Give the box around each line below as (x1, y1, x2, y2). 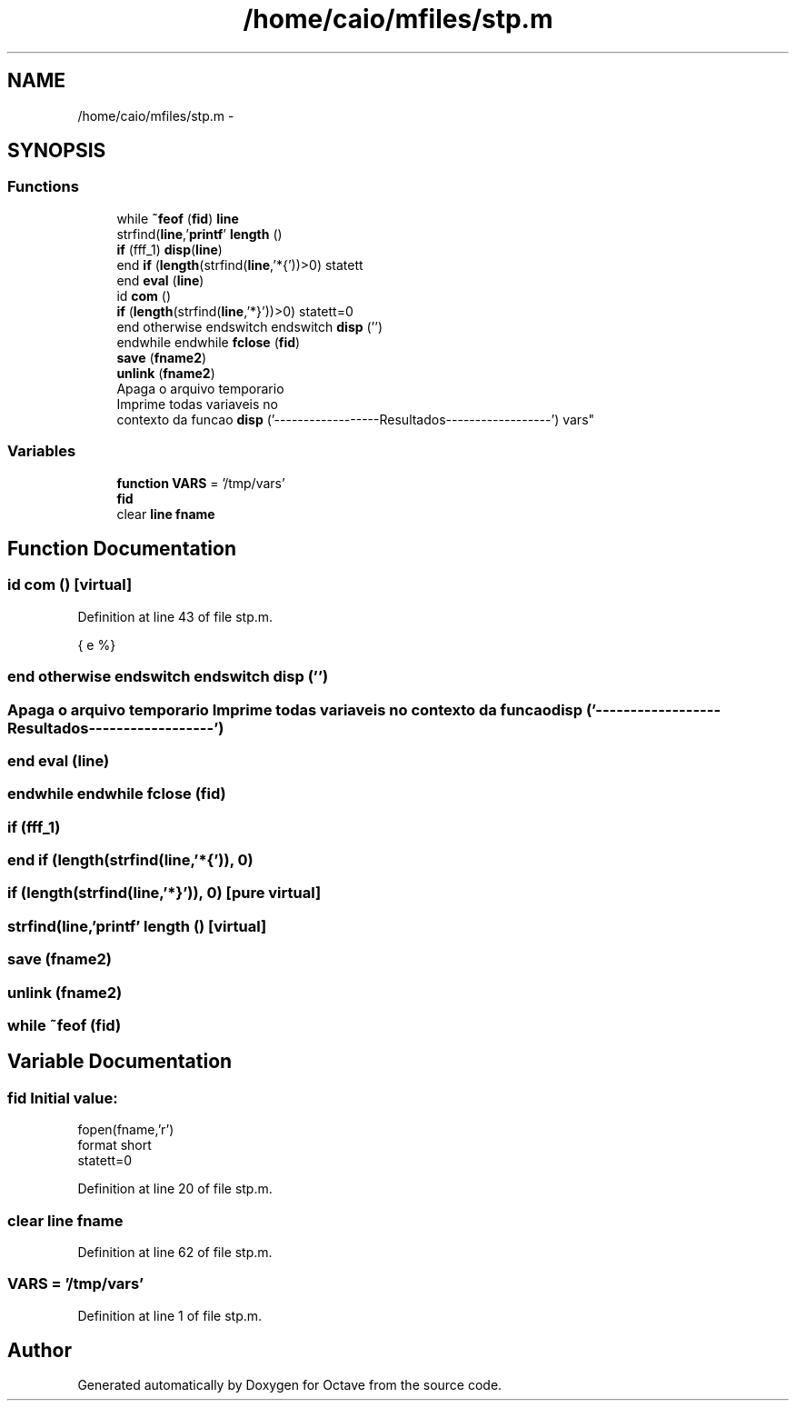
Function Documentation (7, 536, 236, 560)
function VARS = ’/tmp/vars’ (116, 474, 285, 491)
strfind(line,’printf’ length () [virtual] (7, 916, 267, 935)
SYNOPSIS (7, 139, 106, 163)
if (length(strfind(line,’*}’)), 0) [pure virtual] (7, 884, 322, 903)
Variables (7, 442, 76, 461)
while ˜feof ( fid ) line (116, 210, 239, 226)
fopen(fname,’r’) (77, 1122, 174, 1138)
